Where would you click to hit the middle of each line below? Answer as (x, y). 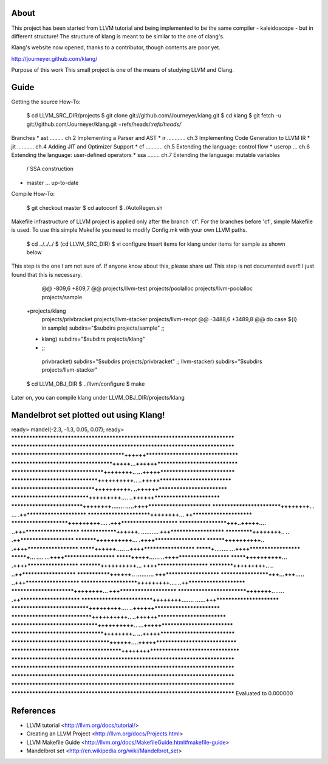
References (33, 711)
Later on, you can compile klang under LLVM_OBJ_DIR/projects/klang (98, 398)
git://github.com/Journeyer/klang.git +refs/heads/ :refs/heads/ (104, 124)
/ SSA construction (50, 169)
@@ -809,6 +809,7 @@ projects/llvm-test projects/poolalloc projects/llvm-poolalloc (147, 288)
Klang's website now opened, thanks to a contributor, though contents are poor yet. (116, 47)
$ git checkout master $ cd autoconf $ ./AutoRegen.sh (95, 207)
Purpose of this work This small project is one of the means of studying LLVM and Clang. (122, 70)
